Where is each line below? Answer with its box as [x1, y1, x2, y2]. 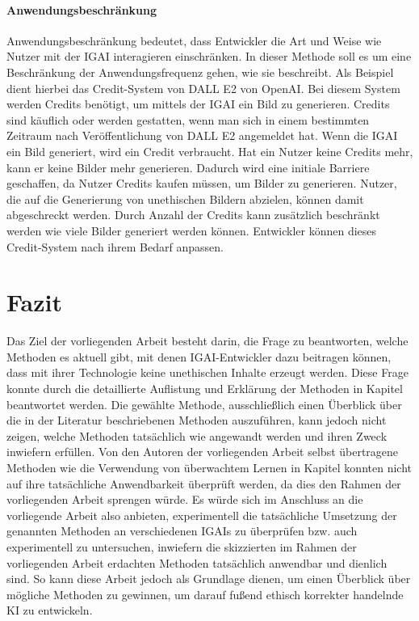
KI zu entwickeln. [6, 602, 93, 619]
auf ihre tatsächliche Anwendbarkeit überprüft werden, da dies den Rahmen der [6, 475, 401, 492]
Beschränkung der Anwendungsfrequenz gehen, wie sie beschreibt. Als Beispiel [6, 63, 394, 80]
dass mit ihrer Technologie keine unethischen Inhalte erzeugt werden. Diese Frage [6, 364, 409, 381]
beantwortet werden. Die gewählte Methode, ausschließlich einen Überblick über [6, 395, 402, 412]
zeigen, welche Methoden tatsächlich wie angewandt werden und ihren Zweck [6, 427, 388, 444]
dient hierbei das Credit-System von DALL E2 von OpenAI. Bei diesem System [6, 79, 400, 96]
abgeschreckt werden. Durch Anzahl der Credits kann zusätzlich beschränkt [6, 206, 380, 223]
